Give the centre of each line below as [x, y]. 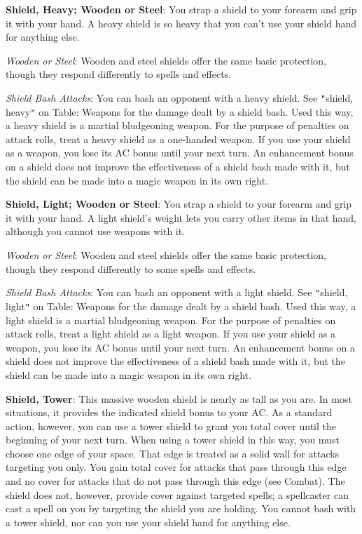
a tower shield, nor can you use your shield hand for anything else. [148, 522]
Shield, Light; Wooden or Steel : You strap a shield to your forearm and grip [179, 204]
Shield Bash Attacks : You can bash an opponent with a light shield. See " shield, [177, 292]
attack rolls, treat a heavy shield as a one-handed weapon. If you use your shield [178, 139]
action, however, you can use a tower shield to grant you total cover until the [171, 426]
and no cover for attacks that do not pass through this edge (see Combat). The [175, 481]
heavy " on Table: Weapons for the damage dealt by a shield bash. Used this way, [180, 111]
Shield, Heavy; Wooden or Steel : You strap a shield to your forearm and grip [181, 9]
